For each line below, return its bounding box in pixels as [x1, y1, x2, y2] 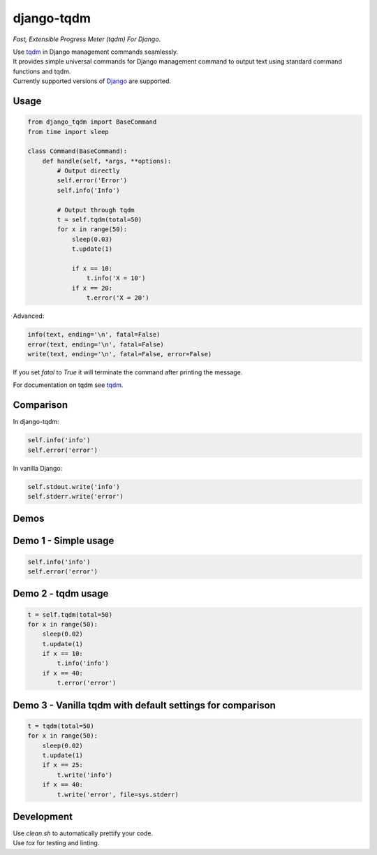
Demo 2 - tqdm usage [13, 587, 109, 600]
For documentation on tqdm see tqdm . [13, 381, 124, 389]
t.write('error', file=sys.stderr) [57, 790, 179, 798]
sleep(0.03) [71, 235, 113, 243]
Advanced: [13, 312, 45, 321]
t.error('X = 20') [86, 294, 149, 302]
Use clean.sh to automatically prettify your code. [13, 829, 154, 838]
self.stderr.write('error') [27, 492, 124, 500]
